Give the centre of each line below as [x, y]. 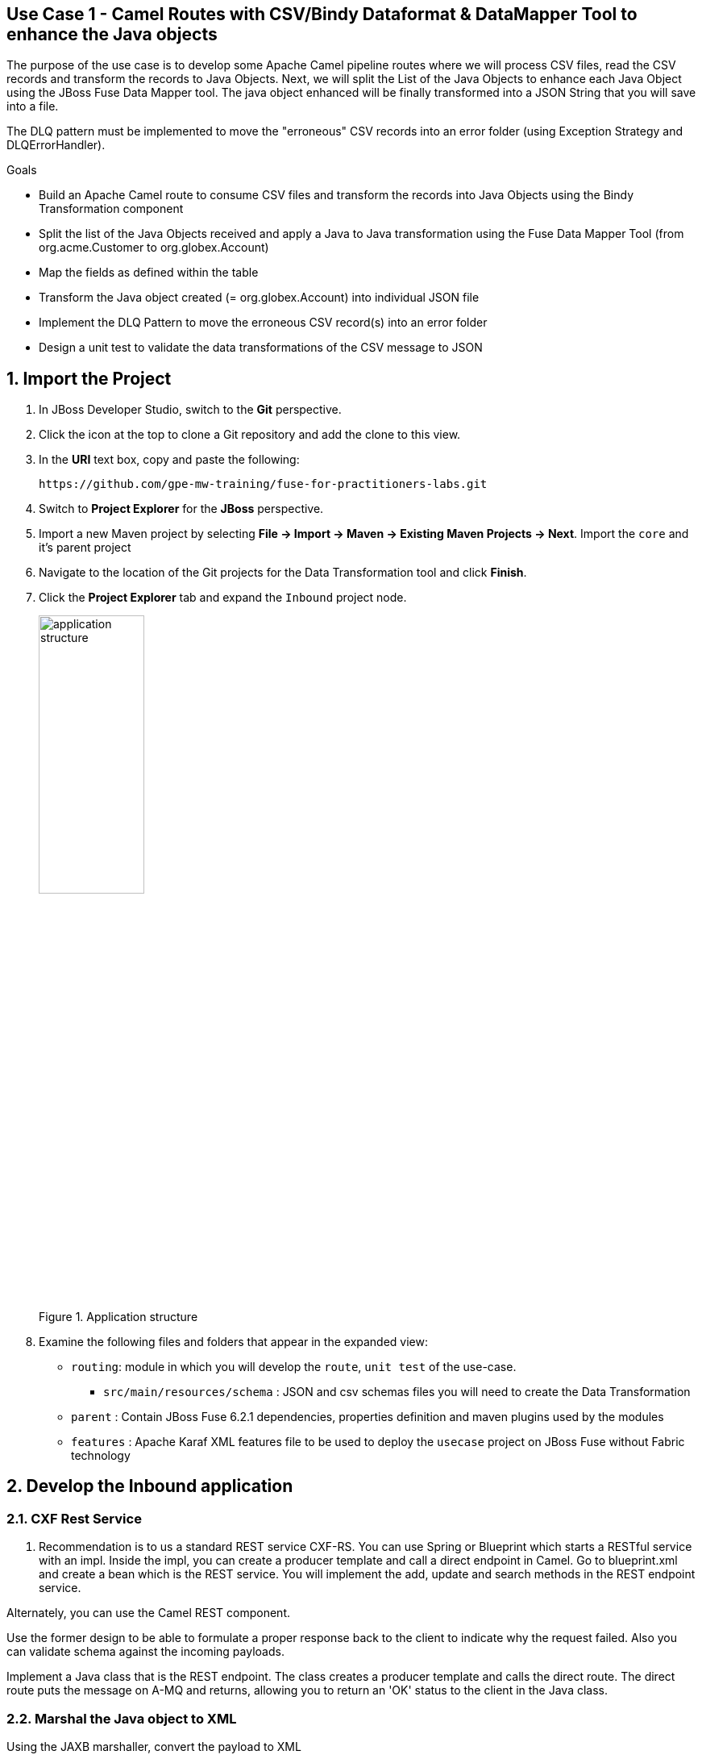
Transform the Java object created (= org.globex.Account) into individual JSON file [259, 298]
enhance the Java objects [112, 34]
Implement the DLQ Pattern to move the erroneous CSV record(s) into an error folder [263, 323]
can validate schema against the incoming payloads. [145, 1652]
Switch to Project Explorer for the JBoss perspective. [181, 509]
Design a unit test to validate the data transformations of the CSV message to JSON [261, 348]
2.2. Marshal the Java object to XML [122, 1718]
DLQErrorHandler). [56, 145]
